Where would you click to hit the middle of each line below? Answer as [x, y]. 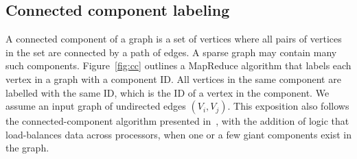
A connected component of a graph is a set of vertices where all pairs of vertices [174, 39]
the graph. [27, 148]
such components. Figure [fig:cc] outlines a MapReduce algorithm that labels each [178, 65]
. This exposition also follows [288, 106]
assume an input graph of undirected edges [96, 106]
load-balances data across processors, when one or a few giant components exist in [178, 134]
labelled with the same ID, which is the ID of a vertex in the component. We [168, 92]
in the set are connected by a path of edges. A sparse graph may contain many [171, 52]
